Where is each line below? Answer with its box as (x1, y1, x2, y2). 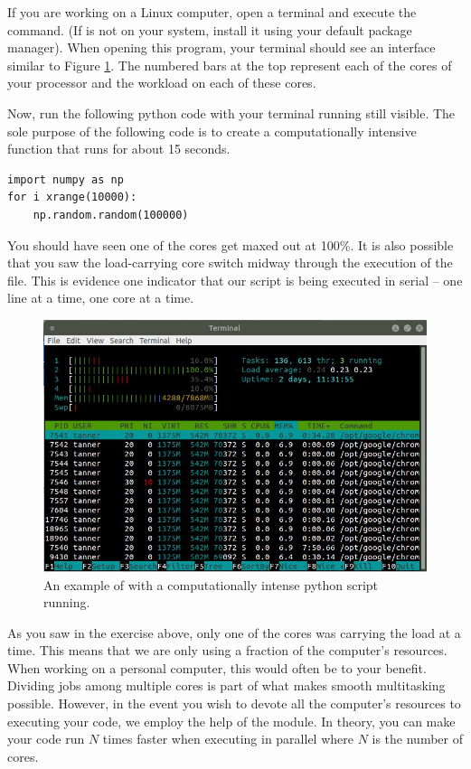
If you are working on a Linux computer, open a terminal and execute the (7, 3, 417, 21)
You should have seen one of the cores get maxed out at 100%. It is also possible (7, 235, 454, 254)
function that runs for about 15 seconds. (7, 139, 231, 158)
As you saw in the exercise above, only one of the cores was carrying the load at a (7, 623, 461, 642)
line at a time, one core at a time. (7, 288, 194, 307)
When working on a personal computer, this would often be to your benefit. (7, 658, 427, 677)
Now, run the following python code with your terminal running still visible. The (7, 103, 456, 122)
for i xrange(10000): (7, 191, 137, 204)
